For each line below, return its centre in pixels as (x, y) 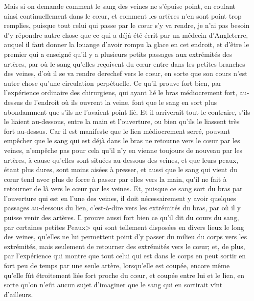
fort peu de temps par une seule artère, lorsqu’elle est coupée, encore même (117, 265)
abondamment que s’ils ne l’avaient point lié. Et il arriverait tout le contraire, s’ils (127, 112)
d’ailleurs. (19, 294)
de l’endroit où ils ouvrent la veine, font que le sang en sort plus (121, 102)
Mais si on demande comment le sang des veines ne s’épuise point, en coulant (120, 6)
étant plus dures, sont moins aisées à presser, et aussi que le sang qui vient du (121, 169)
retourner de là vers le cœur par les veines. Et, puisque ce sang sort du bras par (123, 188)
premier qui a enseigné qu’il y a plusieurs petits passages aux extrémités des (118, 54)
